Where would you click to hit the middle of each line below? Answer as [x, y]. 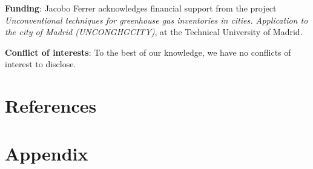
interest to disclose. [41, 64]
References [51, 106]
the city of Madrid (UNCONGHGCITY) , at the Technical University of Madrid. [154, 32]
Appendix [47, 153]
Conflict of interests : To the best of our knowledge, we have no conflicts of [148, 52]
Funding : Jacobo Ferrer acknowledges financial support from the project [141, 8]
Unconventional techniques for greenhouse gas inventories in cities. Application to [156, 20]
